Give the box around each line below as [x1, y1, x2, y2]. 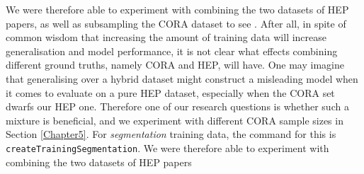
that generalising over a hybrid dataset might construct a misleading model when [6, 71, 358, 86]
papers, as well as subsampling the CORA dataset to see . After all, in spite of [6, 16, 346, 30]
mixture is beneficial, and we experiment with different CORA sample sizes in [6, 112, 343, 127]
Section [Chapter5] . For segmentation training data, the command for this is [6, 127, 336, 141]
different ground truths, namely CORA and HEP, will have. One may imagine [6, 57, 344, 72]
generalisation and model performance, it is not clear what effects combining [6, 43, 338, 58]
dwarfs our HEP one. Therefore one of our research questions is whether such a [6, 99, 349, 114]
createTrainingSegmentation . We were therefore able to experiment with [6, 140, 329, 155]
